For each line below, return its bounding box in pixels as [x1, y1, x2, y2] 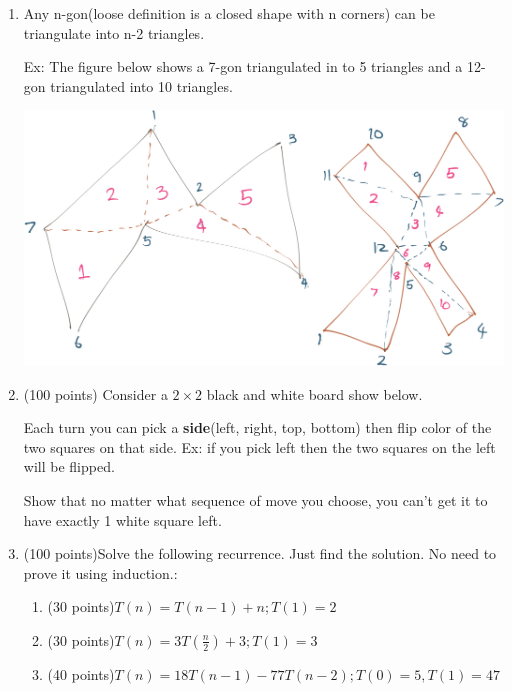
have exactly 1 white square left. [23, 509, 222, 530]
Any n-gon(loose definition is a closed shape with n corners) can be [23, 3, 435, 23]
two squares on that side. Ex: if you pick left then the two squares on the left [23, 436, 496, 457]
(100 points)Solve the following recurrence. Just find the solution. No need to [23, 543, 497, 564]
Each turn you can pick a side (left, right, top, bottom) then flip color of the [23, 417, 492, 438]
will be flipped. [23, 456, 115, 477]
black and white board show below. [206, 383, 423, 404]
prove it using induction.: [23, 562, 178, 583]
